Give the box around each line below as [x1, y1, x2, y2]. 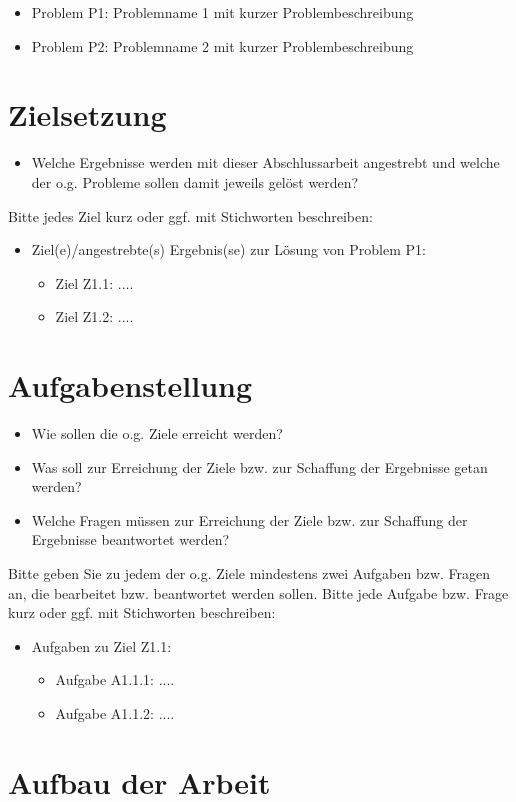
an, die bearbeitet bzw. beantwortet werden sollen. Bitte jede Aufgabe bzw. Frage [8, 582, 509, 603]
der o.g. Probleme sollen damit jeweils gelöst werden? [31, 171, 359, 192]
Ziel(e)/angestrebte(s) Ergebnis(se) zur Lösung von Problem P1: [31, 239, 426, 260]
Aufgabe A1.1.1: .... [55, 669, 175, 690]
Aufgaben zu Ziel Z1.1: [31, 635, 172, 656]
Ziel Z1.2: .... [55, 306, 134, 327]
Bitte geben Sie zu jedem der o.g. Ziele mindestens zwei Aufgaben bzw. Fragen [8, 562, 491, 583]
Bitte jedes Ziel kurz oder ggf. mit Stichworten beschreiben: [8, 205, 373, 226]
